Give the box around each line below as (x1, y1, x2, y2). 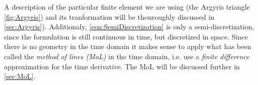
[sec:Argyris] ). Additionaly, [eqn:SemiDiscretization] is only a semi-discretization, (4, 21, 254, 32)
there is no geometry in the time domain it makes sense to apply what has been (4, 41, 251, 52)
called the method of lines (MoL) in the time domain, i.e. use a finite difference (4, 51, 249, 61)
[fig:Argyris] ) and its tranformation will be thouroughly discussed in (4, 11, 214, 22)
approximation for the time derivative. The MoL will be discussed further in (4, 61, 240, 71)
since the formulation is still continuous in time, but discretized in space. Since (4, 31, 248, 41)
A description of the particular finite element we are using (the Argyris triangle (4, 2, 250, 12)
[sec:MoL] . (4, 71, 36, 81)
